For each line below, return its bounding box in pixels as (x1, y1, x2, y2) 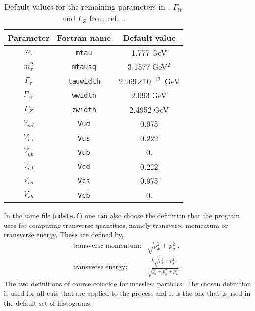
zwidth (72, 105, 96, 113)
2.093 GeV (131, 89, 167, 101)
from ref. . (89, 12, 126, 24)
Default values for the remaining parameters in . (4, 1, 170, 12)
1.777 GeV (131, 47, 167, 58)
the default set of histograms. (4, 298, 92, 308)
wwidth (72, 91, 96, 99)
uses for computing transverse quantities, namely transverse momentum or (4, 220, 228, 230)
